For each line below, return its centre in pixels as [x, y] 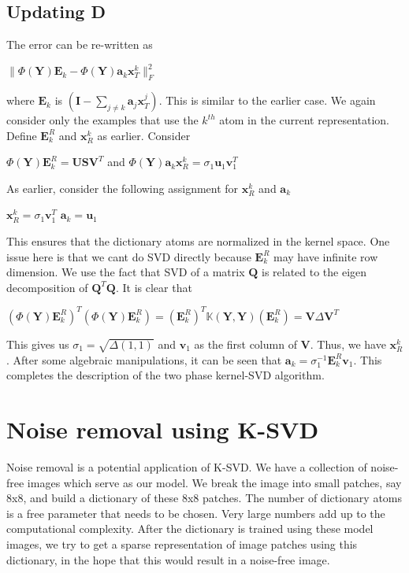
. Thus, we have [348, 344]
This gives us [38, 344]
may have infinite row [326, 256]
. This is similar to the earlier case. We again [267, 100]
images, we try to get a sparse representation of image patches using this [182, 543]
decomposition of [47, 287]
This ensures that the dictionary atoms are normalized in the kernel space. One [198, 241]
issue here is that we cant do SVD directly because [129, 256]
